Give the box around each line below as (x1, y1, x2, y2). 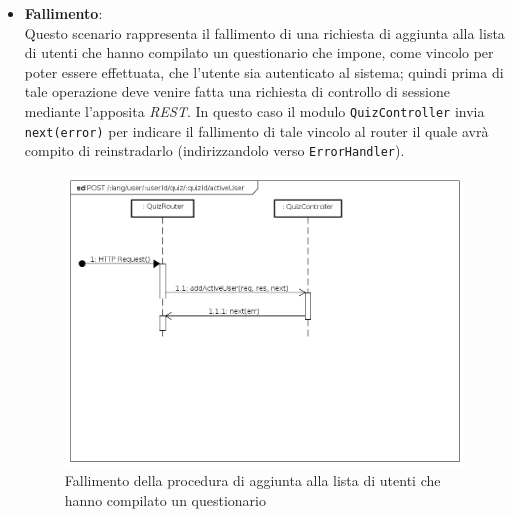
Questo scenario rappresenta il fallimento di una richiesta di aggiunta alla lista (24, 22, 505, 43)
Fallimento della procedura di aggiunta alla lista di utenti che (64, 470, 441, 491)
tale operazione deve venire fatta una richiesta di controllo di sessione (24, 81, 450, 102)
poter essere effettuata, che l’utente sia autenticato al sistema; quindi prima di (24, 61, 504, 82)
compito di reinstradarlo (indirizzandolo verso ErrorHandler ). (24, 140, 405, 161)
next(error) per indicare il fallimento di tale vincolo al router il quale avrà (24, 120, 489, 141)
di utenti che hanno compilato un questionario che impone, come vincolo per (24, 42, 494, 63)
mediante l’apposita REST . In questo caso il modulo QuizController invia (24, 100, 485, 121)
